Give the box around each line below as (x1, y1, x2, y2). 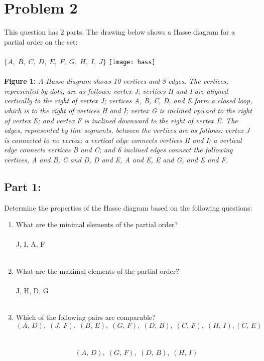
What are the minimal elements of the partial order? (16, 219, 178, 230)
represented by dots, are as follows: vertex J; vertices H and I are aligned (4, 85, 228, 96)
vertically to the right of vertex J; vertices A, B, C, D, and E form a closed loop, (4, 95, 252, 106)
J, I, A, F (16, 239, 45, 249)
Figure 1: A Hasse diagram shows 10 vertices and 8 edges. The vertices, (4, 76, 228, 86)
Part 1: (4, 178, 41, 194)
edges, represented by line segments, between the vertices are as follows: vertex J (4, 125, 250, 135)
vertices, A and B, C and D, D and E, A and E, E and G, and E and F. (4, 154, 228, 164)
